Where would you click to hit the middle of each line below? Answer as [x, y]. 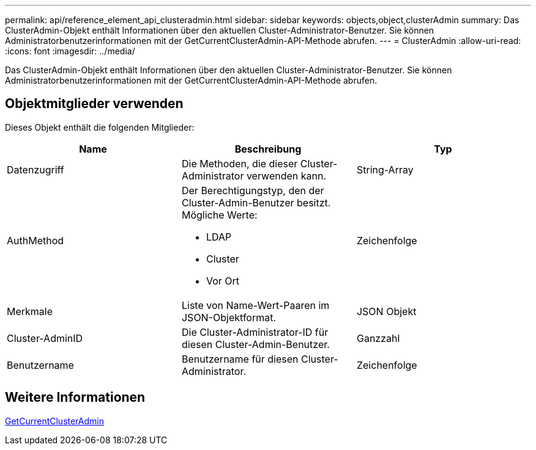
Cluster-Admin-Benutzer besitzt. [256, 202]
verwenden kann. [286, 176]
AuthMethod [35, 240]
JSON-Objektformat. [229, 317]
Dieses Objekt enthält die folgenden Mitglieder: [100, 127]
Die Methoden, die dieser [240, 163]
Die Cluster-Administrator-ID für [255, 332]
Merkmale [30, 311]
